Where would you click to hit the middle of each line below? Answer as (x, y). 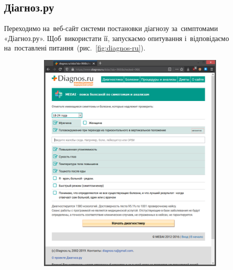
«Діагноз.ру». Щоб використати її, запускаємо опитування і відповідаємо (116, 38)
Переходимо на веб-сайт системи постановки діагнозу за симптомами (111, 28)
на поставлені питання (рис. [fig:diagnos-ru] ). (75, 48)
